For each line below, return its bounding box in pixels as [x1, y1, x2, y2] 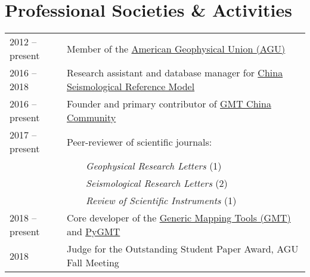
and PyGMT [67, 224, 120, 239]
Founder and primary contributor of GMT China [67, 97, 271, 111]
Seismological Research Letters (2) [86, 176, 228, 190]
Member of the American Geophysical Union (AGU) [67, 41, 286, 56]
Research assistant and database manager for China [67, 66, 283, 80]
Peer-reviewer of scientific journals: [67, 134, 212, 149]
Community [67, 110, 116, 125]
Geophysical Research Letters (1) [86, 159, 222, 173]
